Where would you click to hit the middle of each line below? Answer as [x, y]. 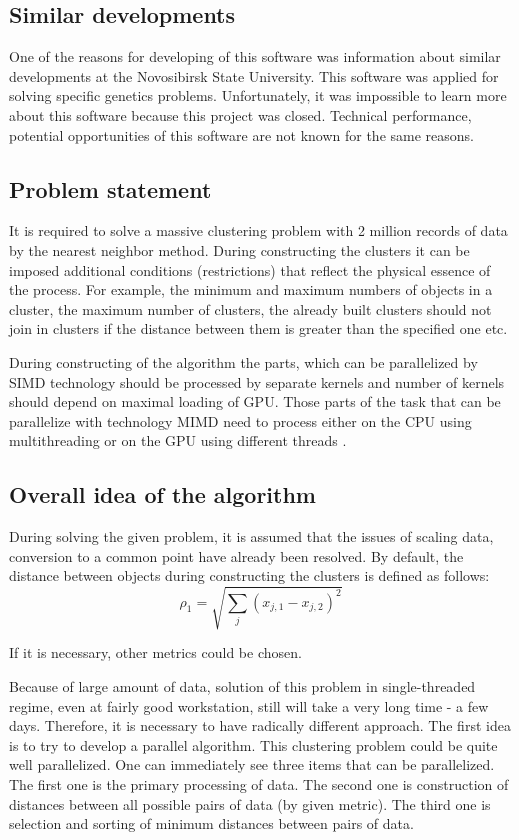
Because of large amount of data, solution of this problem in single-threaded [242, 686]
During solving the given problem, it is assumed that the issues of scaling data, [251, 536]
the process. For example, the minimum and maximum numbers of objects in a [251, 289]
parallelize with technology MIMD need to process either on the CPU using [240, 420]
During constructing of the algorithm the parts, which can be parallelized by [243, 361]
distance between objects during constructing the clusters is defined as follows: [249, 575]
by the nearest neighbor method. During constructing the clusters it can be [239, 249]
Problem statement [110, 188]
